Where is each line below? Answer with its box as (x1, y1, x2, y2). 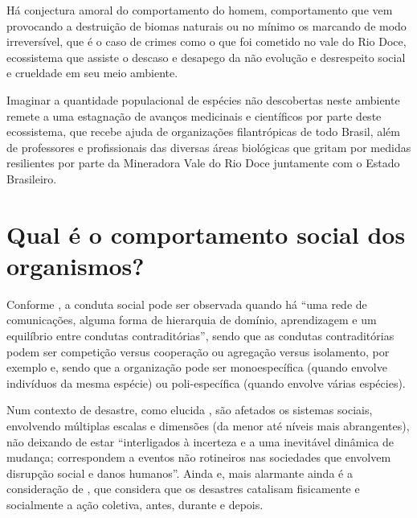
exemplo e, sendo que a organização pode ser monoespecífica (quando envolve (6, 359, 387, 376)
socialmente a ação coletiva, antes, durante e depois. (6, 495, 264, 512)
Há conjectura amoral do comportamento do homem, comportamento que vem (6, 2, 393, 18)
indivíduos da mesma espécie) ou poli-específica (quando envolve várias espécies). (6, 374, 406, 391)
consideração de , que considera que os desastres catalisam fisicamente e (6, 480, 360, 497)
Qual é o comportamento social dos (6, 217, 406, 250)
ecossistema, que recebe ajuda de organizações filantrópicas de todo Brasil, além (6, 123, 400, 140)
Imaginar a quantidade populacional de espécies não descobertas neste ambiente (6, 91, 400, 108)
